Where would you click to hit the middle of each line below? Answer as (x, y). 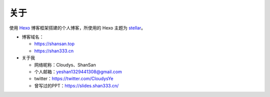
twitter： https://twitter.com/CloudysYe (74, 79)
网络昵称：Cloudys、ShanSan (65, 65)
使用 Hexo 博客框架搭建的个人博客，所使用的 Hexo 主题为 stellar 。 (77, 28)
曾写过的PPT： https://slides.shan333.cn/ (76, 86)
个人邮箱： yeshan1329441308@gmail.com (78, 72)
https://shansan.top (54, 44)
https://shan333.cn (54, 51)
